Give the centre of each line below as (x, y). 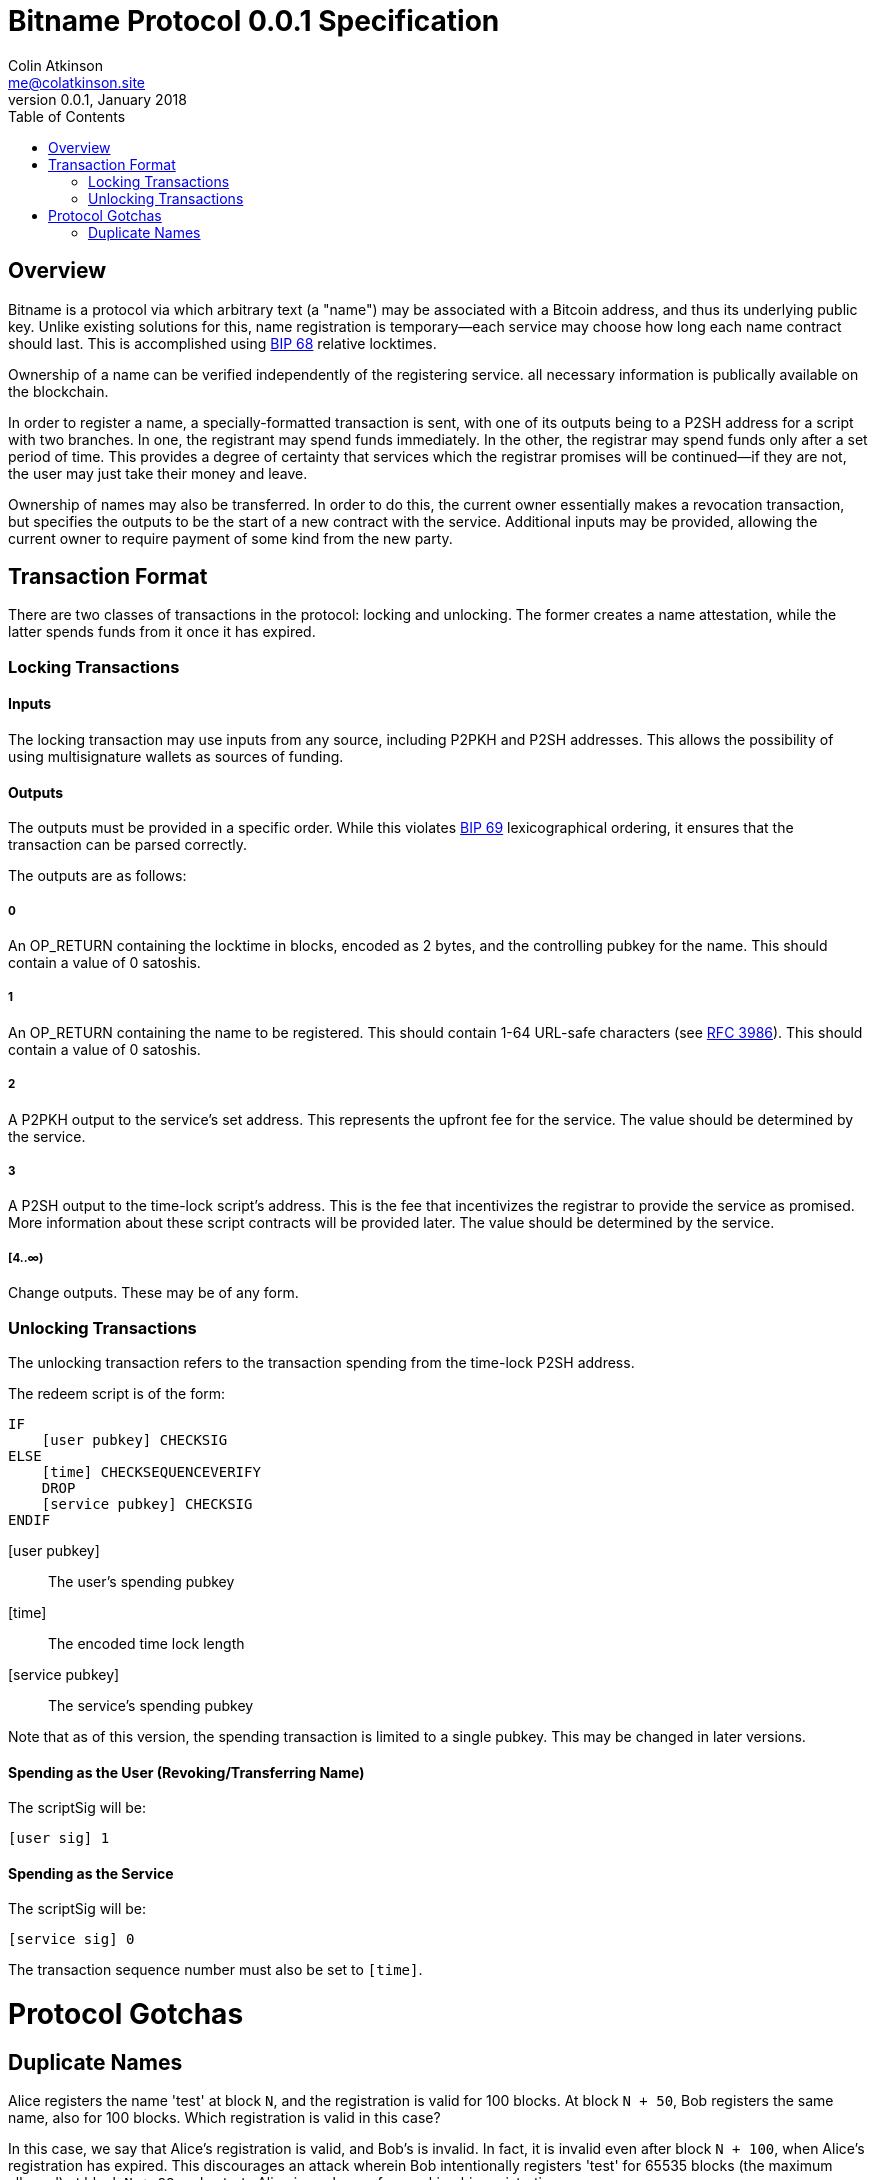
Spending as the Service (91, 1873)
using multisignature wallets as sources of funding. (176, 757)
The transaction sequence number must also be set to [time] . (215, 1970)
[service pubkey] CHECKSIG (147, 1503)
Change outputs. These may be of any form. (153, 1293)
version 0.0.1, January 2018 (97, 99)
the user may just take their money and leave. (158, 473)
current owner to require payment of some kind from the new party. (230, 538)
